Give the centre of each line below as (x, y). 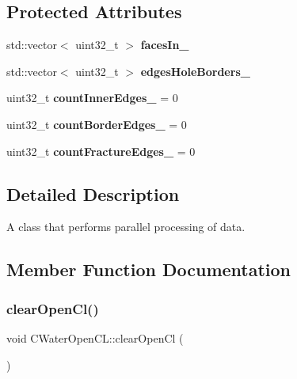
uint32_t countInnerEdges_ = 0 (92, 98)
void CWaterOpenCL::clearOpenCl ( (95, 337)
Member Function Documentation (149, 269)
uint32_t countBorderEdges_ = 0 (97, 124)
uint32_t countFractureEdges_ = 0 (101, 151)
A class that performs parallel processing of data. (126, 227)
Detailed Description (93, 193)
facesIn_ (165, 45)
